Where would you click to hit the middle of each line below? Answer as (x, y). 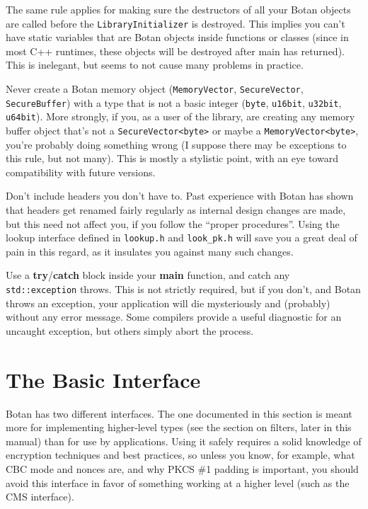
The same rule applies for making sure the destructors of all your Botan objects (178, 9)
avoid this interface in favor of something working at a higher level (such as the (178, 482)
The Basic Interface (103, 379)
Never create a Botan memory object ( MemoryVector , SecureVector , (155, 89)
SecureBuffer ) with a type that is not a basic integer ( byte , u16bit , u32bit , (174, 102)
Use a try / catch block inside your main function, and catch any (148, 275)
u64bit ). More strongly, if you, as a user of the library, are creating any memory (180, 116)
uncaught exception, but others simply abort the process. (130, 330)
